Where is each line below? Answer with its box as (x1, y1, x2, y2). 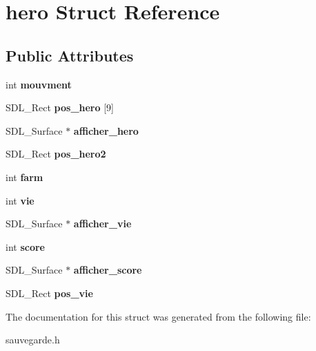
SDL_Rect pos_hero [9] (6, 100, 115, 115)
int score (6, 239, 45, 254)
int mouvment (6, 77, 72, 91)
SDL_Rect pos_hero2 (6, 146, 106, 161)
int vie (6, 193, 34, 207)
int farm (6, 169, 43, 184)
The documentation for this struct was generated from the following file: (6, 309, 311, 323)
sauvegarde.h (6, 332, 60, 347)
